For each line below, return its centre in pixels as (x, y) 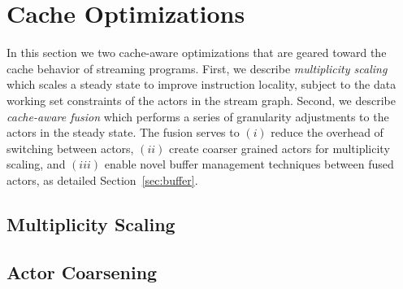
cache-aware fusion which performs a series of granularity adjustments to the (198, 116)
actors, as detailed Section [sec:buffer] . (102, 180)
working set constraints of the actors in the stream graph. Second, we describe (201, 100)
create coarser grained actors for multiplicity (279, 148)
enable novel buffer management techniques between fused (249, 164)
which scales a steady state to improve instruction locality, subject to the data (201, 84)
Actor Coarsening (82, 271)
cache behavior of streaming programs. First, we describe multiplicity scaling (197, 68)
